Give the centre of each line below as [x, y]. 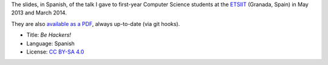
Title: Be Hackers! [49, 35]
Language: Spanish [51, 43]
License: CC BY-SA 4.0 [55, 52]
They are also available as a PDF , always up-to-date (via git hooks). [96, 23]
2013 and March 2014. [39, 13]
